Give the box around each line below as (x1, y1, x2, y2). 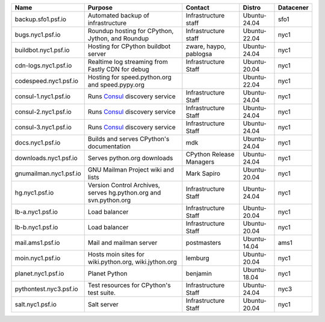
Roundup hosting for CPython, (87, 27, 174, 35)
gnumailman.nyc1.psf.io (14, 169, 81, 178)
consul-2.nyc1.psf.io (14, 108, 72, 116)
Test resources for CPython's (87, 281, 171, 289)
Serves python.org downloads (87, 154, 173, 162)
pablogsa (185, 50, 212, 58)
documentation (87, 142, 131, 150)
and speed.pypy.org (87, 81, 144, 88)
